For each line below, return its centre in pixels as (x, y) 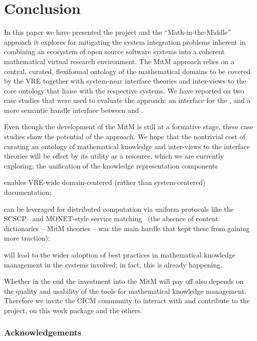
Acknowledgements (43, 332)
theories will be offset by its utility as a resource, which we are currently (114, 156)
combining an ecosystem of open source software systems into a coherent (114, 51)
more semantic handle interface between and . (74, 110)
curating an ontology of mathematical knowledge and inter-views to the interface (127, 146)
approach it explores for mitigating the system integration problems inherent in (125, 42)
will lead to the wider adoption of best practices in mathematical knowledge (120, 255)
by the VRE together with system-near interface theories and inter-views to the (125, 81)
